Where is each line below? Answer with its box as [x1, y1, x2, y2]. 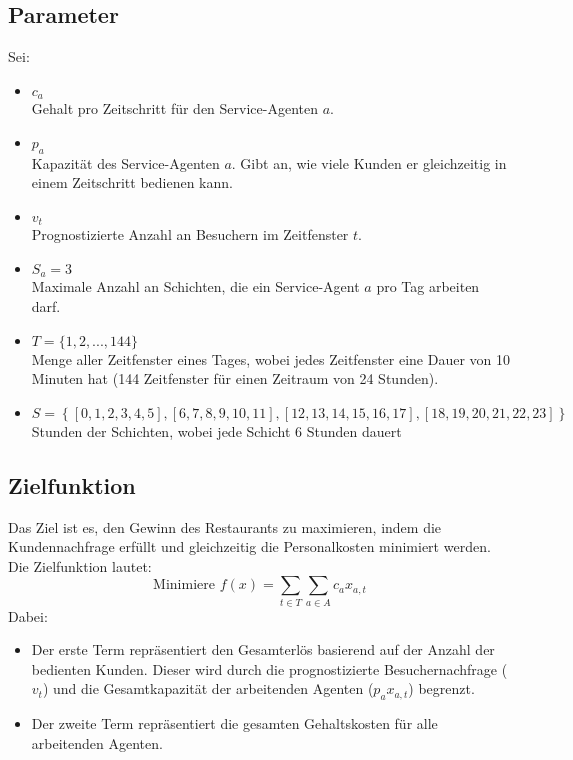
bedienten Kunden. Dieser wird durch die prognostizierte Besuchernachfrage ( [31, 658, 508, 679]
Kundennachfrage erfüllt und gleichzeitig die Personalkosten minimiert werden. [8, 536, 491, 557]
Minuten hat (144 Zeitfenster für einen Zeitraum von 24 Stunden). [31, 368, 439, 389]
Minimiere [153, 578, 215, 593]
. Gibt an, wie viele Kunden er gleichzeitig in [231, 152, 507, 173]
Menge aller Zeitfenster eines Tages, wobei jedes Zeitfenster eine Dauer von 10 [31, 348, 511, 369]
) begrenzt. [408, 678, 475, 699]
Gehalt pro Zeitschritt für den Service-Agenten [31, 98, 318, 119]
